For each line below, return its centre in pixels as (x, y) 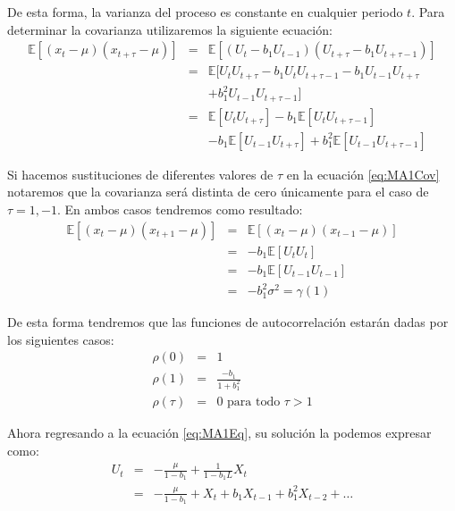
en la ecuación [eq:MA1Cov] (363, 174)
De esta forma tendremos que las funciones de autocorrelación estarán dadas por (228, 322)
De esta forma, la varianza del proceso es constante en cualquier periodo (205, 12)
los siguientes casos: (61, 339)
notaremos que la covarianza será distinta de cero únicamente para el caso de (218, 192)
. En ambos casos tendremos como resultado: (180, 209)
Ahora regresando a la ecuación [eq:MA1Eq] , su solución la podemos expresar (219, 433)
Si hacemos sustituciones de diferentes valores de (140, 174)
